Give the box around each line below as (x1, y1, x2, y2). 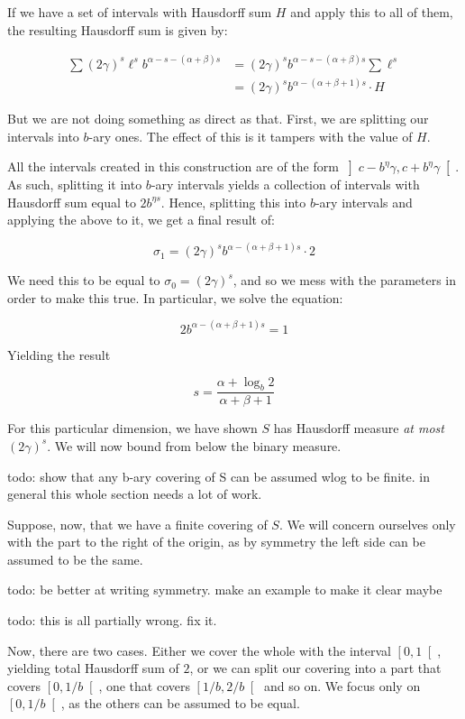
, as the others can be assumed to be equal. (60, 694, 300, 713)
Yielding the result (7, 345, 111, 364)
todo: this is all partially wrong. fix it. (7, 611, 217, 630)
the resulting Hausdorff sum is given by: (7, 20, 228, 39)
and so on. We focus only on (263, 676, 421, 695)
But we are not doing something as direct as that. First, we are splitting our (7, 109, 429, 128)
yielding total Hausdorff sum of (7, 659, 179, 678)
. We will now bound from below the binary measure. (47, 436, 342, 455)
